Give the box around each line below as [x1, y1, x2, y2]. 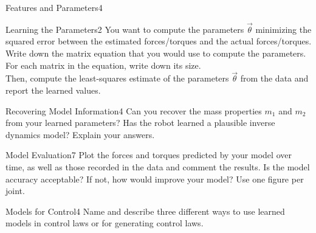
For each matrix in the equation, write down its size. [5, 58, 201, 71]
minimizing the [255, 23, 312, 35]
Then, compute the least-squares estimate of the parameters [5, 72, 229, 85]
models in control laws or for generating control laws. [5, 217, 204, 229]
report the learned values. [5, 84, 101, 96]
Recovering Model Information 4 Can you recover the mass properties [5, 104, 262, 117]
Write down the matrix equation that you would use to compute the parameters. [5, 47, 306, 59]
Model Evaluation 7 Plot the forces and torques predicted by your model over [5, 148, 292, 161]
